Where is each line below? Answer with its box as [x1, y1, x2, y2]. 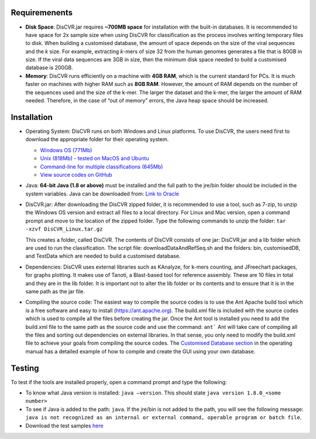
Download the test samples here [25, 422, 104, 429]
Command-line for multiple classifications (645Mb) [40, 163, 163, 170]
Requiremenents [11, 8, 73, 18]
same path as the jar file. [25, 287, 85, 295]
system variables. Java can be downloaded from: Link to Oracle [25, 190, 180, 197]
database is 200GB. [25, 64, 73, 71]
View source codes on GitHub [40, 171, 112, 178]
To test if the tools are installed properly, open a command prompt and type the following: [11, 378, 228, 386]
